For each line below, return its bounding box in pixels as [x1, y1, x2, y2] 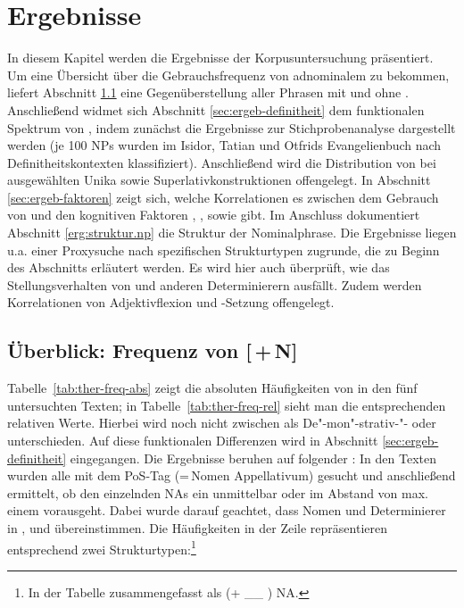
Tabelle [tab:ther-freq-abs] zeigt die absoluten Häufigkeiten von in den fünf [7, 379, 418, 397]
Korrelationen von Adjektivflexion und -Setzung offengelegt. [7, 293, 335, 312]
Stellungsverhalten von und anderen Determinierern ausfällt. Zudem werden [7, 275, 422, 294]
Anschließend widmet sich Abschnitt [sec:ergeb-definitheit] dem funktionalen [7, 100, 425, 119]
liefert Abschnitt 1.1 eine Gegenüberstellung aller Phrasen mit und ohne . [7, 83, 409, 102]
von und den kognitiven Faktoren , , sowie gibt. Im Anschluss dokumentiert [7, 205, 420, 224]
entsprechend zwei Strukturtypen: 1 [7, 537, 196, 558]
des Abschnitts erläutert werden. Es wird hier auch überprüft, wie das [7, 258, 390, 277]
